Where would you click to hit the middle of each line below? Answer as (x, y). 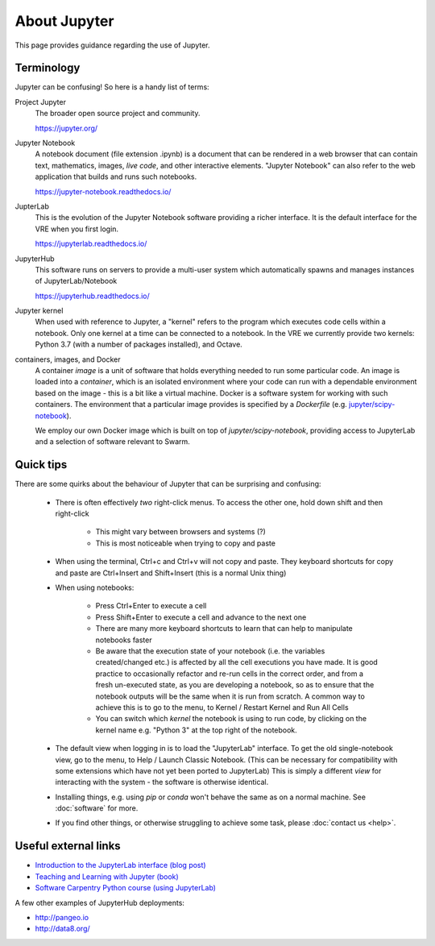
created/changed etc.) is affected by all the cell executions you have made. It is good (236, 662)
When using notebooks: (95, 587)
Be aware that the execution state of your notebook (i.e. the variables (210, 651)
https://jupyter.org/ (66, 128)
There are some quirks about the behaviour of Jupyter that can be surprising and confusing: (168, 484)
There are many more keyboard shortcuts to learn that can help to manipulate (224, 629)
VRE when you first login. (77, 229)
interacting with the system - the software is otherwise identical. (162, 782)
